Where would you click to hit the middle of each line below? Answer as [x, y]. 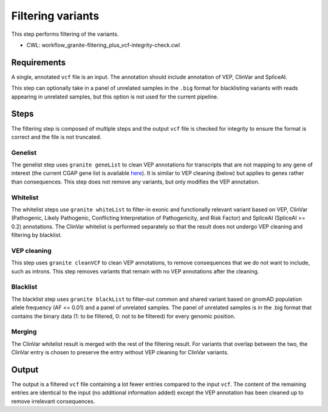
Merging [24, 332]
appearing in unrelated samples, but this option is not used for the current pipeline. [115, 97]
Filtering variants [55, 16]
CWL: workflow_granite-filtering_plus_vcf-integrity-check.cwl [103, 45]
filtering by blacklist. [36, 235]
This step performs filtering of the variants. [65, 34]
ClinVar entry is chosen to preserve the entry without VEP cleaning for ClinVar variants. [120, 352]
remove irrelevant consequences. [53, 401]
